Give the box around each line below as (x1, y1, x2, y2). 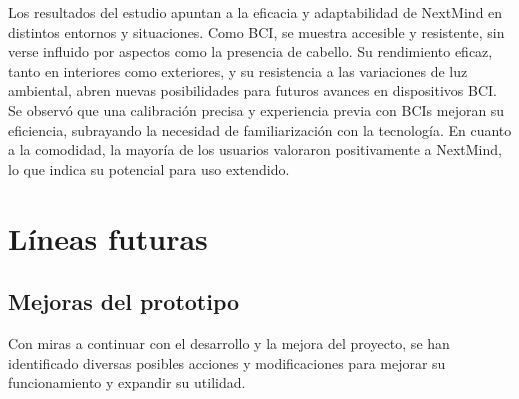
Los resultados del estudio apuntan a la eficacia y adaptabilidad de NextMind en (8, 2, 503, 22)
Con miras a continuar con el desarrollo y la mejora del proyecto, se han (8, 332, 450, 353)
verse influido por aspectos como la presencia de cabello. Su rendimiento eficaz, (8, 41, 493, 62)
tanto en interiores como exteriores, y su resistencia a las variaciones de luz (8, 60, 468, 81)
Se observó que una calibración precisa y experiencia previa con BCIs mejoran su (8, 99, 505, 120)
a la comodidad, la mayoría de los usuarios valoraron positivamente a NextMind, (8, 139, 502, 160)
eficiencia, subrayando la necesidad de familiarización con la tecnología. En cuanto (8, 119, 512, 140)
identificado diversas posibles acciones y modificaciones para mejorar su (8, 352, 446, 373)
